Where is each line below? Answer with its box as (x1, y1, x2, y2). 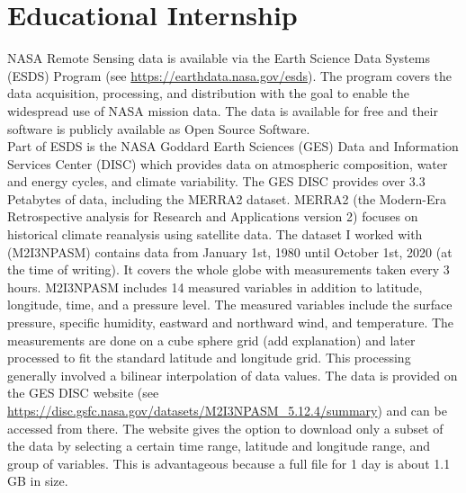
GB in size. (7, 471, 68, 490)
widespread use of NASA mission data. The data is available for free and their (7, 101, 438, 120)
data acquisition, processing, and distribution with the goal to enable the (7, 84, 409, 103)
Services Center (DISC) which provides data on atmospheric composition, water (7, 154, 448, 173)
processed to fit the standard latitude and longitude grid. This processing (7, 348, 411, 367)
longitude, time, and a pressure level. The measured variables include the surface (7, 295, 453, 314)
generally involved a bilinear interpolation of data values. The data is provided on (7, 365, 458, 384)
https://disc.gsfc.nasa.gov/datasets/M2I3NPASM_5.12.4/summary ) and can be (7, 401, 447, 419)
